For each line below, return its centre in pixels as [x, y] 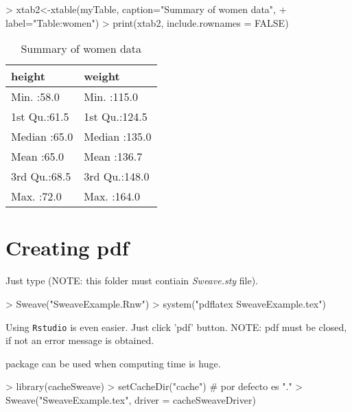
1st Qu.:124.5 [116, 117]
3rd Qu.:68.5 [41, 176]
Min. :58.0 [35, 97]
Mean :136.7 [113, 157]
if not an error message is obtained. [80, 340]
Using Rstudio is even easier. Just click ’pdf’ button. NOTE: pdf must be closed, [176, 327]
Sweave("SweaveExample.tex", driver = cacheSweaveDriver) [131, 399]
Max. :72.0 [36, 196]
